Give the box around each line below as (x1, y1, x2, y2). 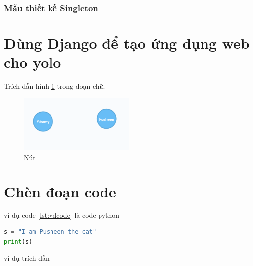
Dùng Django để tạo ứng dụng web (4, 33, 250, 53)
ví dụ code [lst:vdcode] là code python (4, 210, 120, 220)
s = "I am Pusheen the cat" (4, 228, 97, 236)
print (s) (4, 238, 33, 245)
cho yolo (4, 52, 61, 72)
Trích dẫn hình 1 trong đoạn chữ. (4, 81, 105, 91)
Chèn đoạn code (4, 181, 116, 201)
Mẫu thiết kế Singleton (4, 1, 98, 14)
